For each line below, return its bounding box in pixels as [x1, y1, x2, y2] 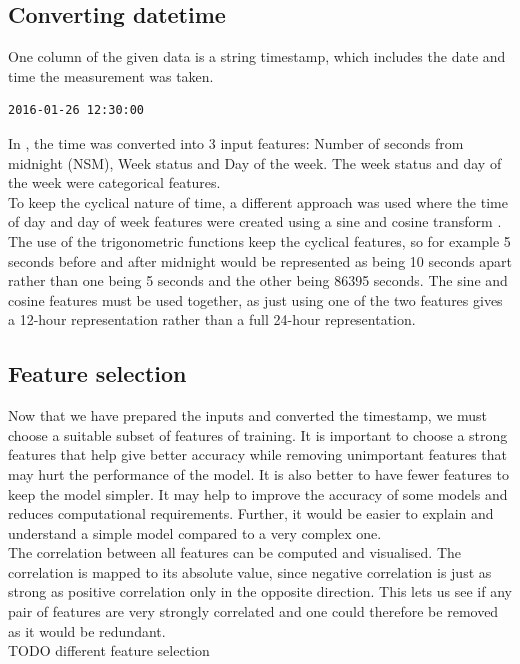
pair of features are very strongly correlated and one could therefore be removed [8, 601, 499, 622]
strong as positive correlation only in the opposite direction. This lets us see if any [8, 581, 512, 602]
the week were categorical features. [8, 172, 221, 193]
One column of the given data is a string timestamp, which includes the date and [8, 46, 506, 67]
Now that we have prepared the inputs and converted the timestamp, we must [8, 405, 488, 426]
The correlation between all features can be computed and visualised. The [8, 542, 461, 563]
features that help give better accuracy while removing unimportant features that [8, 444, 507, 465]
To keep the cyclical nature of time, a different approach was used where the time [8, 191, 508, 212]
